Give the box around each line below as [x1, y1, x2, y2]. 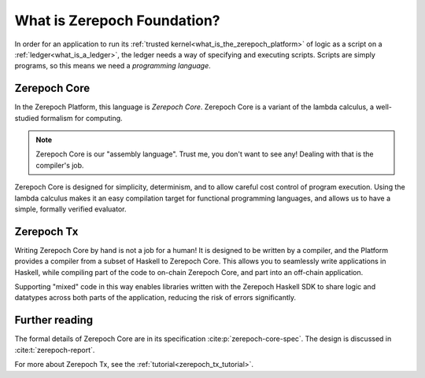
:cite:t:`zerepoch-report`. [14, 345, 95, 354]
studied [14, 113, 39, 123]
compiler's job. [35, 160, 84, 170]
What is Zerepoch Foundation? [14, 12, 220, 29]
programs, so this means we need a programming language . [14, 61, 212, 71]
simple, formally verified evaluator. [14, 204, 127, 214]
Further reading [14, 314, 94, 327]
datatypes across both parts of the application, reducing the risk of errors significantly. [14, 293, 297, 303]
